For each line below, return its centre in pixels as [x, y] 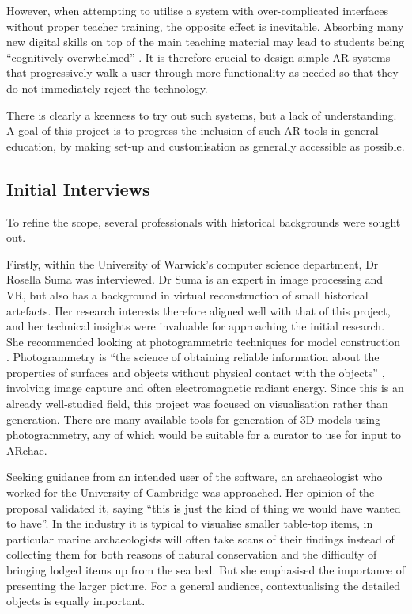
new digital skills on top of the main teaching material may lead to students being [206, 42]
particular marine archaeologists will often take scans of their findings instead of [200, 538]
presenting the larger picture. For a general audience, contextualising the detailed [203, 585]
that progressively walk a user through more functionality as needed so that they [202, 72]
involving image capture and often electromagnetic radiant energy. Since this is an [205, 388]
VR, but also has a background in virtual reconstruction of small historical [187, 294]
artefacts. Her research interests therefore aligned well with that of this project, [198, 310]
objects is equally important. [76, 601]
